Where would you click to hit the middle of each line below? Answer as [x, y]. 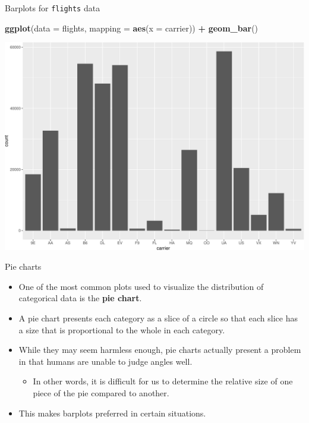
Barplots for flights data [53, 8]
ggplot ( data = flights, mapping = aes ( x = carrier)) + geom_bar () [132, 28]
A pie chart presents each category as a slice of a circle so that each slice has [158, 318]
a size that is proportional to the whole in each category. [122, 329]
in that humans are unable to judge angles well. [105, 361]
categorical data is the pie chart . [80, 298]
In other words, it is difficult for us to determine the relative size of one [163, 381]
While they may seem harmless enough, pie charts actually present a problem [160, 350]
